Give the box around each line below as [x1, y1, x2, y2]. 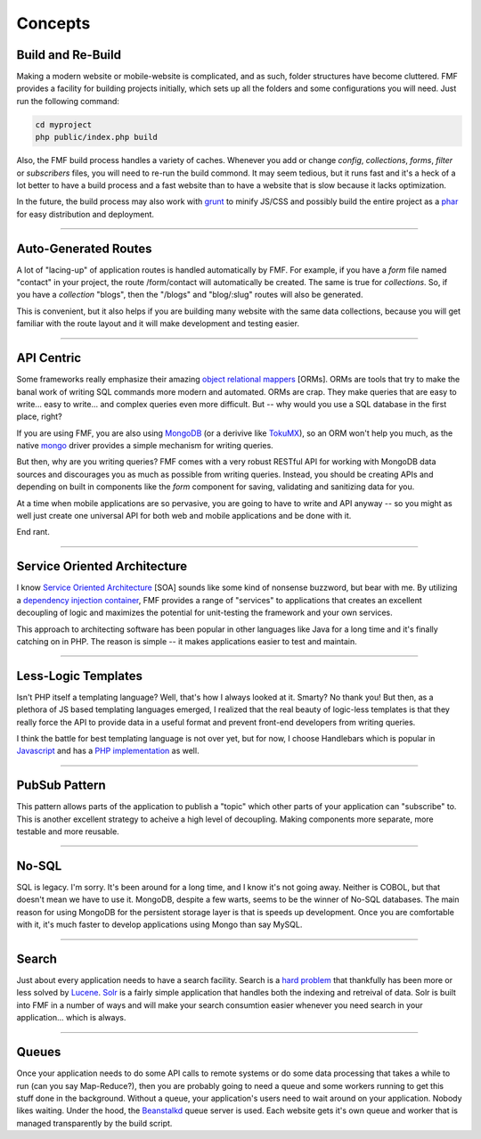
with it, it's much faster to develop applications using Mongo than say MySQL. [16, 919, 303, 930]
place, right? [16, 411, 62, 422]
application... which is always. [16, 1012, 126, 1023]
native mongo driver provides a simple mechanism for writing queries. [16, 440, 273, 451]
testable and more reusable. [16, 826, 119, 837]
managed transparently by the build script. [16, 1118, 173, 1128]
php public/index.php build [35, 132, 158, 143]
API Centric [16, 350, 82, 365]
